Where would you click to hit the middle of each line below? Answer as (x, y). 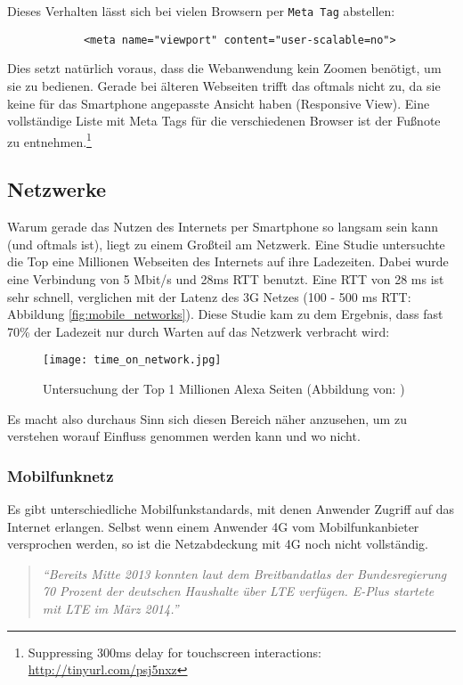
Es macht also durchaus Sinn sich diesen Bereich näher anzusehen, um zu (207, 418)
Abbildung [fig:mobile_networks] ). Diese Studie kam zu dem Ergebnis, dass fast (225, 314)
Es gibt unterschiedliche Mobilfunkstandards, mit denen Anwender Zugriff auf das (231, 508)
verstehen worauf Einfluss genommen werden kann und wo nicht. (184, 436)
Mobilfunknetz (61, 475)
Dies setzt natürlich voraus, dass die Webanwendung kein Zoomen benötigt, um (224, 68)
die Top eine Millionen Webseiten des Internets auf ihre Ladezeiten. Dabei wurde (228, 261)
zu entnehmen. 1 (49, 140)
